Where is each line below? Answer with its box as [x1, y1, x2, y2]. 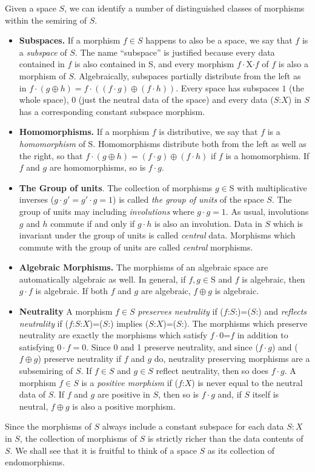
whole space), [19, 93, 69, 106]
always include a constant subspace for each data [102, 420, 284, 433]
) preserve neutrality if [38, 352, 121, 365]
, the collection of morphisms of [19, 432, 138, 444]
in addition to [237, 329, 288, 341]
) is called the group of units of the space [113, 193, 264, 206]
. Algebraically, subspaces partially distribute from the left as [73, 69, 301, 82]
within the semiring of [5, 13, 87, 26]
